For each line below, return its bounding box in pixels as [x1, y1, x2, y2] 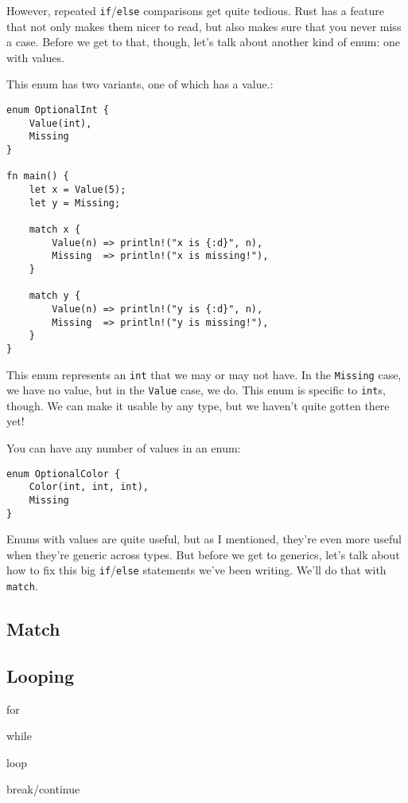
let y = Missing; [29, 197, 121, 209]
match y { [29, 290, 81, 302]
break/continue [6, 781, 80, 797]
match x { [29, 223, 81, 235]
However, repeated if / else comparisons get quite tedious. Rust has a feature [6, 2, 384, 18]
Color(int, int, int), [29, 481, 149, 493]
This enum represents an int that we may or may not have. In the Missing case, [6, 366, 402, 382]
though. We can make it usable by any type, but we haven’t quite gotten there [6, 397, 390, 413]
